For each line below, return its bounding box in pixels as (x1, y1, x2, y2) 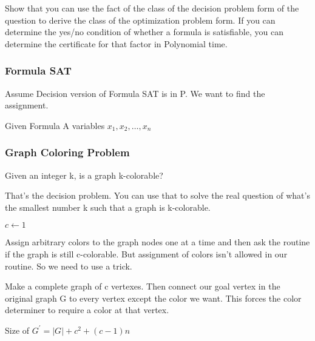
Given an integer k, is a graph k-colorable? (5, 168, 163, 181)
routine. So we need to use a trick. (5, 259, 132, 272)
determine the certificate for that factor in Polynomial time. (5, 37, 228, 50)
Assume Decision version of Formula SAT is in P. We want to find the (5, 87, 265, 99)
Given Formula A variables (5, 119, 105, 131)
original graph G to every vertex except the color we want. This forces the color (5, 291, 302, 304)
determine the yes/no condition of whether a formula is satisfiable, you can (5, 25, 283, 38)
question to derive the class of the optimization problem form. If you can (5, 13, 276, 26)
